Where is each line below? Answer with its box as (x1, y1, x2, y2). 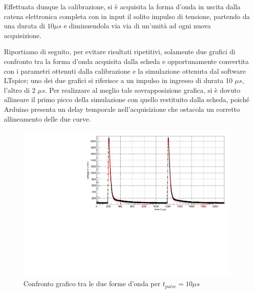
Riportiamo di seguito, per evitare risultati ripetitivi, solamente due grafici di (4, 46, 235, 57)
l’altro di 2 (4, 84, 36, 95)
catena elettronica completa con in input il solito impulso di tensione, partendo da (4, 11, 250, 21)
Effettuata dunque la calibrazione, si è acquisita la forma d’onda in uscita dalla (4, 1, 241, 11)
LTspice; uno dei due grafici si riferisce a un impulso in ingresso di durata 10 (4, 75, 233, 85)
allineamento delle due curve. (4, 113, 91, 124)
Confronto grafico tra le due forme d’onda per (23, 278, 161, 289)
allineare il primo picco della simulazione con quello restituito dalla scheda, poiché (4, 94, 250, 105)
